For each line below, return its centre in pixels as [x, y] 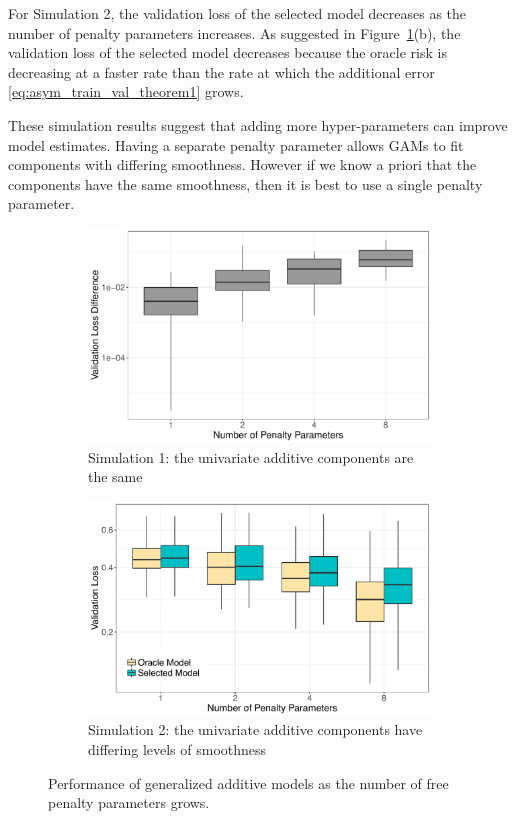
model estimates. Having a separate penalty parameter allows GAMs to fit [236, 144]
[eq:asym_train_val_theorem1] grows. [126, 91]
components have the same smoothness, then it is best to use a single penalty [245, 183]
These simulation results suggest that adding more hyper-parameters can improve [258, 124]
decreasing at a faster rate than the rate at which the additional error [221, 71]
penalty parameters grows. [129, 802]
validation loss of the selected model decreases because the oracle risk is [227, 52]
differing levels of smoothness [177, 748]
